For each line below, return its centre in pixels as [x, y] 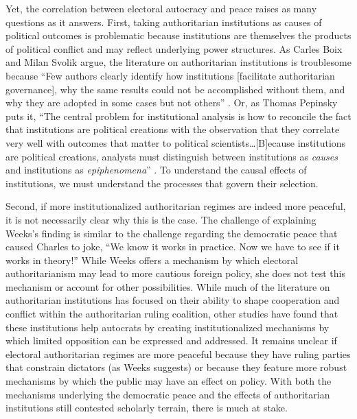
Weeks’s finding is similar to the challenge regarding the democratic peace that [172, 233]
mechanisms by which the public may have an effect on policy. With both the [169, 381]
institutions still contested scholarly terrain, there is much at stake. [147, 408]
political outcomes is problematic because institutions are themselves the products [178, 35]
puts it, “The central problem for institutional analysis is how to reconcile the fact [178, 116]
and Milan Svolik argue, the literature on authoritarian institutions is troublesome [178, 62]
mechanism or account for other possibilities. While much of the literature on [168, 286]
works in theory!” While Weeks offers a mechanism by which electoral [152, 260]
